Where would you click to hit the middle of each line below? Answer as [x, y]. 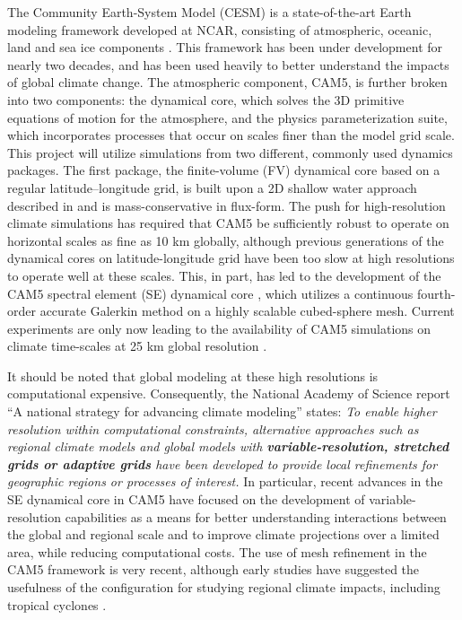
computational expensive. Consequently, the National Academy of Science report [229, 393]
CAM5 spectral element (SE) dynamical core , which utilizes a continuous [210, 293]
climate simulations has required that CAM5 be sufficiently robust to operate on [228, 223]
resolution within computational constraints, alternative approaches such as [213, 428]
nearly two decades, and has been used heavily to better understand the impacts [228, 64]
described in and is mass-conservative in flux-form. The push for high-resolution [227, 205]
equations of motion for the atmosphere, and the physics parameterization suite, [227, 117]
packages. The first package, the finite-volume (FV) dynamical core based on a [224, 170]
